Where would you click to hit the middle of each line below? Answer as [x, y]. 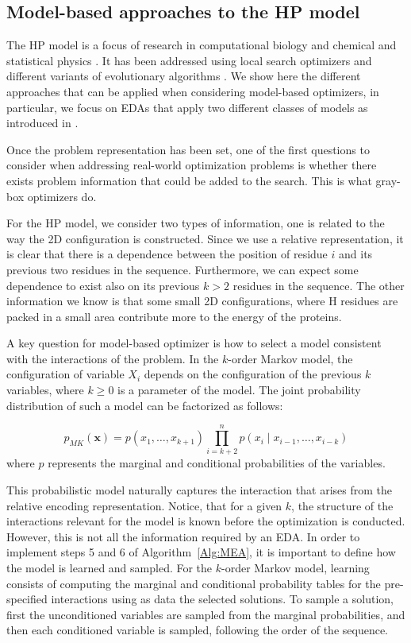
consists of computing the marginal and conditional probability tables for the [194, 583]
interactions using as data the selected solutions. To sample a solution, [222, 599]
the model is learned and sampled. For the [109, 567]
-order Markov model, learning [296, 567]
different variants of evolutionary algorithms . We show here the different [184, 76]
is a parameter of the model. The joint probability [239, 390]
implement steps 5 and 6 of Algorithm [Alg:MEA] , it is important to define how [201, 552]
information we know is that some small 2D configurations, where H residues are [202, 301]
